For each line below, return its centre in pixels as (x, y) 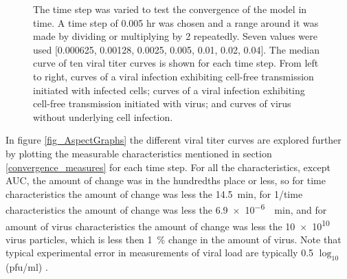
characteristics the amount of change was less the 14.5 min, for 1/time (154, 193)
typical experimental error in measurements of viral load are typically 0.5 (160, 253)
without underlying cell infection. (103, 116)
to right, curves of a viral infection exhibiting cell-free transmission (173, 76)
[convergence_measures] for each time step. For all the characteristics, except (168, 167)
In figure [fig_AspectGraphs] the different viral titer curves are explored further (173, 140)
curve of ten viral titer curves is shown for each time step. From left (176, 63)
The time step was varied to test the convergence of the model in (170, 9)
